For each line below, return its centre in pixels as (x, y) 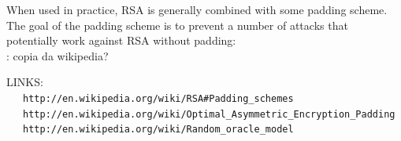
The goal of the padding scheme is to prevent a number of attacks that (177, 25)
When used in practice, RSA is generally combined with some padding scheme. (197, 9)
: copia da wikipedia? (58, 55)
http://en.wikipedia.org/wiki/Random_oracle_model (158, 130)
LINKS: (25, 82)
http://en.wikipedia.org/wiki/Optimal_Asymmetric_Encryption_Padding (209, 114)
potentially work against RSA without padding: (121, 40)
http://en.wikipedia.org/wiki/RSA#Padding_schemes (158, 98)
